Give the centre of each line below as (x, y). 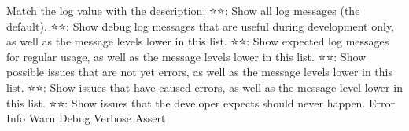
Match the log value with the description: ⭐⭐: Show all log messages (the (183, 10)
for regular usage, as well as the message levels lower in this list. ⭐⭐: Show (186, 56)
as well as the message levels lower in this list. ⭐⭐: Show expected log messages (198, 41)
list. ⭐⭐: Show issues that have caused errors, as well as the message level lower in (204, 87)
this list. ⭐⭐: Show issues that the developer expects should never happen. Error (201, 102)
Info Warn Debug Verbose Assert (86, 118)
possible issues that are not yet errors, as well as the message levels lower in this (200, 72)
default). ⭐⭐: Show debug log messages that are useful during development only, (201, 25)
